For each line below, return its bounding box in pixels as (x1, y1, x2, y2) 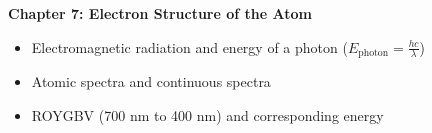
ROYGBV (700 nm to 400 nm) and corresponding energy (31, 105, 384, 126)
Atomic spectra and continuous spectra (31, 71, 271, 92)
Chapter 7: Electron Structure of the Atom (8, 3, 312, 23)
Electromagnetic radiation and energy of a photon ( (31, 36, 348, 57)
